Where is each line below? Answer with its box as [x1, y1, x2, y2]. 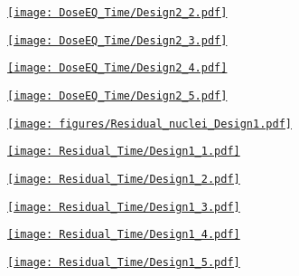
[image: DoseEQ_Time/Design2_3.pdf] [7, 33, 228, 47]
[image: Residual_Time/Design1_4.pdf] [7, 228, 240, 242]
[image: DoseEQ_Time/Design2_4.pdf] [7, 62, 228, 75]
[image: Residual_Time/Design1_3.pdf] [7, 200, 240, 214]
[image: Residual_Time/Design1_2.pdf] [7, 172, 240, 186]
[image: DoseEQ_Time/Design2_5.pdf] [7, 89, 228, 102]
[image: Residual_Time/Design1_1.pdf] [7, 145, 240, 158]
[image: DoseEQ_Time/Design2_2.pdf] [7, 6, 228, 19]
